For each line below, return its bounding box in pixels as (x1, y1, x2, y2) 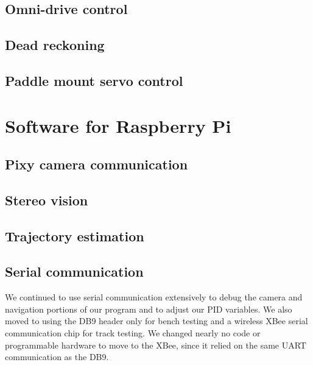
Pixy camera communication (5, 155, 188, 174)
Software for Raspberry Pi (5, 113, 231, 138)
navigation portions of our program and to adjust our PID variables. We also (5, 302, 292, 315)
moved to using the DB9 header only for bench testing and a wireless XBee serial (5, 314, 308, 327)
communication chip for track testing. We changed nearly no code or (5, 327, 261, 339)
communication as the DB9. (5, 350, 109, 363)
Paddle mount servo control (5, 71, 183, 90)
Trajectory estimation (5, 226, 144, 245)
